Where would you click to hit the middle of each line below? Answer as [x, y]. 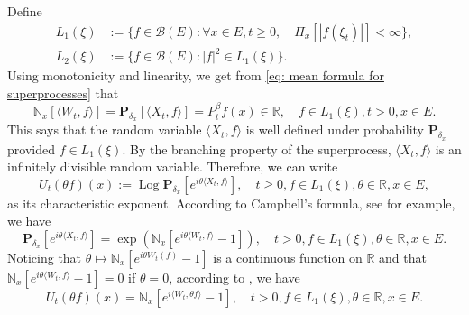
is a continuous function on [288, 257]
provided [31, 148]
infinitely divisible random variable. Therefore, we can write [173, 167]
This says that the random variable [105, 130]
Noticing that [45, 257]
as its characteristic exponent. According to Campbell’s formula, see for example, [231, 203]
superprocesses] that [63, 93]
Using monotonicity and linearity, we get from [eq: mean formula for [196, 75]
